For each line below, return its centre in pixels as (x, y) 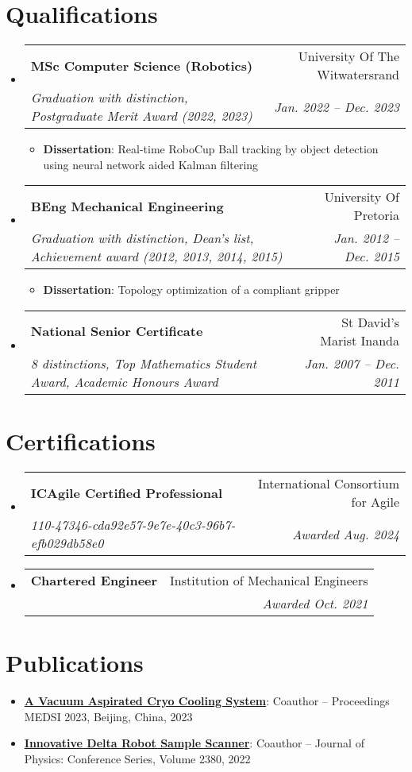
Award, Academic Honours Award (124, 381)
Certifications (81, 441)
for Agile (375, 502)
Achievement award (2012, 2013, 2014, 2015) (156, 257)
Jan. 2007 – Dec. (352, 363)
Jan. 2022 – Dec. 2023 (337, 106)
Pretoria (376, 215)
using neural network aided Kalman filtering (151, 164)
